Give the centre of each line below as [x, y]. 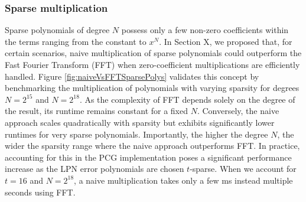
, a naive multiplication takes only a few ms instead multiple [183, 180]
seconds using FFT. [40, 192]
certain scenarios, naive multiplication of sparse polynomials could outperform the [153, 53]
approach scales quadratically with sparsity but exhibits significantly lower [140, 122]
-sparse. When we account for [243, 169]
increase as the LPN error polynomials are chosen [95, 169]
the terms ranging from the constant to [76, 41]
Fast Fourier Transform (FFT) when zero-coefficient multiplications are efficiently [152, 64]
